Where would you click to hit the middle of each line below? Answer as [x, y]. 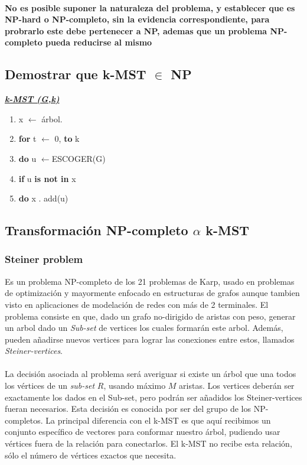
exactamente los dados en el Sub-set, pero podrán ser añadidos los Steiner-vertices [153, 397]
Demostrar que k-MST [76, 74]
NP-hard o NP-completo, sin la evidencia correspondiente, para [137, 19]
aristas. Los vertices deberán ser [237, 386]
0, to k [67, 139]
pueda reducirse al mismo [99, 42]
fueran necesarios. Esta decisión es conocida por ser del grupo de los [128, 409]
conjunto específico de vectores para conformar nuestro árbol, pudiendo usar [143, 432]
